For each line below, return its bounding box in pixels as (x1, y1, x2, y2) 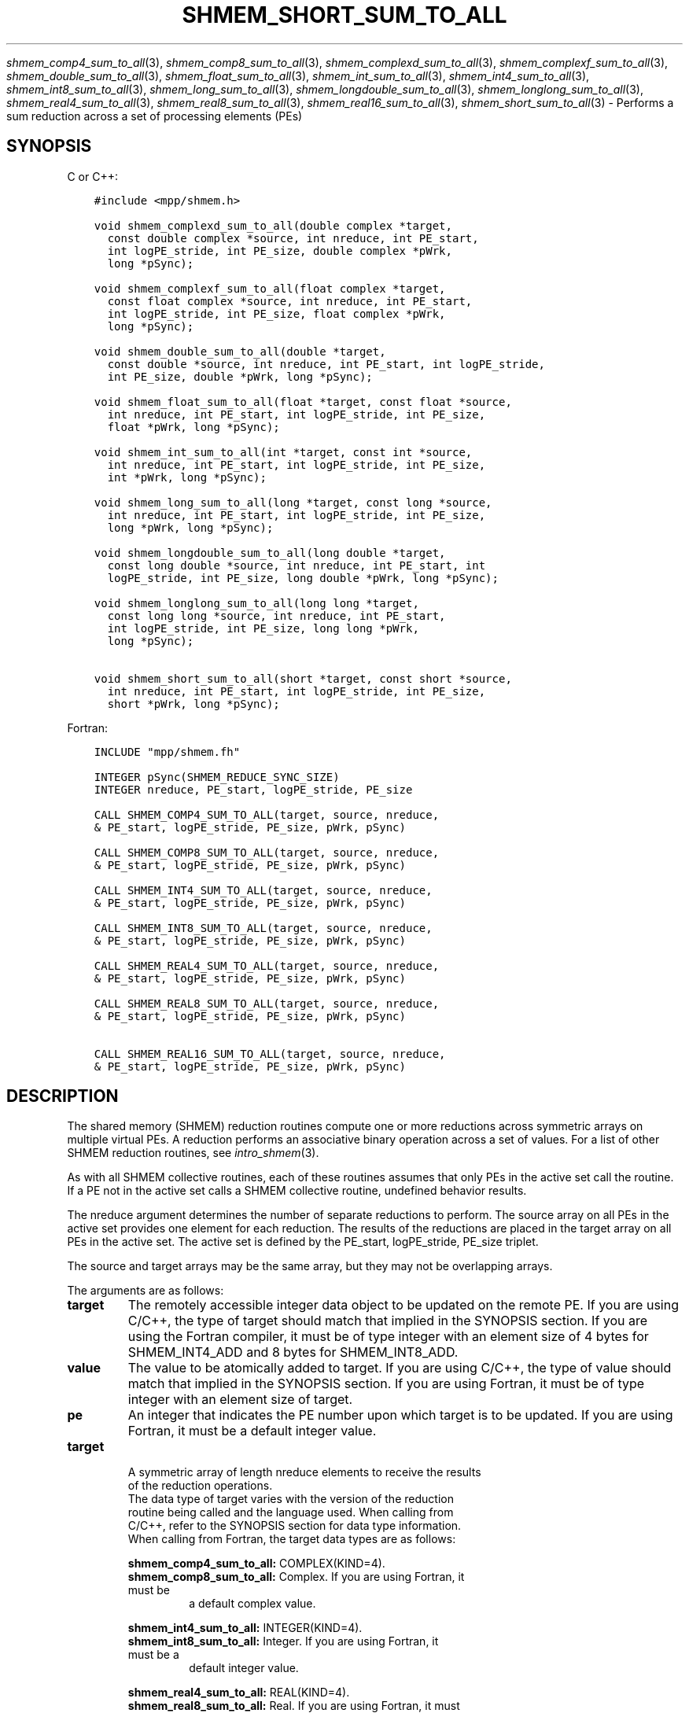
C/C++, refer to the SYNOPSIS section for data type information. (127, 1519, 462, 1533)
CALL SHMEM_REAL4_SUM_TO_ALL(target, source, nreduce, (94, 959, 440, 972)
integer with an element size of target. (127, 1391, 353, 1408)
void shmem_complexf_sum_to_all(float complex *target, (94, 282, 446, 295)
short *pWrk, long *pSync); (107, 697, 280, 710)
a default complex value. (189, 1597, 316, 1611)
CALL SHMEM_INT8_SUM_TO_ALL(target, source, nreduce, (94, 921, 433, 934)
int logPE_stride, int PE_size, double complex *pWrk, (107, 244, 452, 257)
